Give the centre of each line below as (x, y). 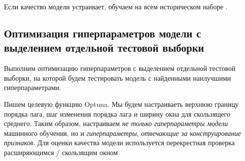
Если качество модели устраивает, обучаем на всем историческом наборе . (116, 6)
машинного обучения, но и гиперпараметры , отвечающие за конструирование (122, 133)
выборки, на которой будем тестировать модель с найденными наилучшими (118, 78)
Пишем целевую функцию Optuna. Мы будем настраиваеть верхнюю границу (121, 104)
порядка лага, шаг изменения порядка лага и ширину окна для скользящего (117, 113)
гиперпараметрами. (33, 87)
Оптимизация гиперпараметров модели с (103, 33)
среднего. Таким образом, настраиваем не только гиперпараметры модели (116, 123)
